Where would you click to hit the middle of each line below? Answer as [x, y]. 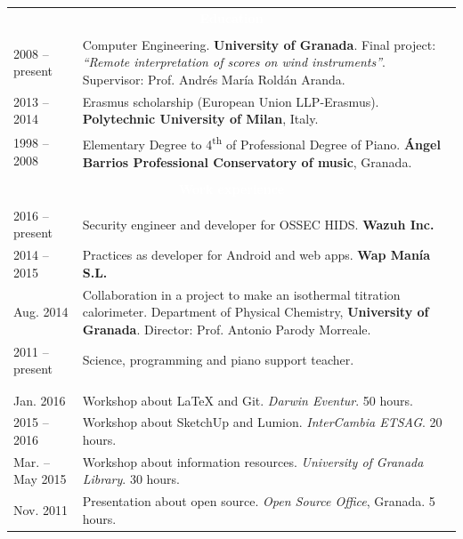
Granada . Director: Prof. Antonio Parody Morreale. [227, 329]
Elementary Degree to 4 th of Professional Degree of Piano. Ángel [261, 143]
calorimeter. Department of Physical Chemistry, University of [256, 312]
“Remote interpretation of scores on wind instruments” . [234, 62]
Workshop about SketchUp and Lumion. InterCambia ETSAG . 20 [262, 422]
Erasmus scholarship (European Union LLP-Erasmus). [231, 101]
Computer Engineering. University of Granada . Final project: [259, 44]
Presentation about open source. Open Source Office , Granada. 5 [259, 501]
